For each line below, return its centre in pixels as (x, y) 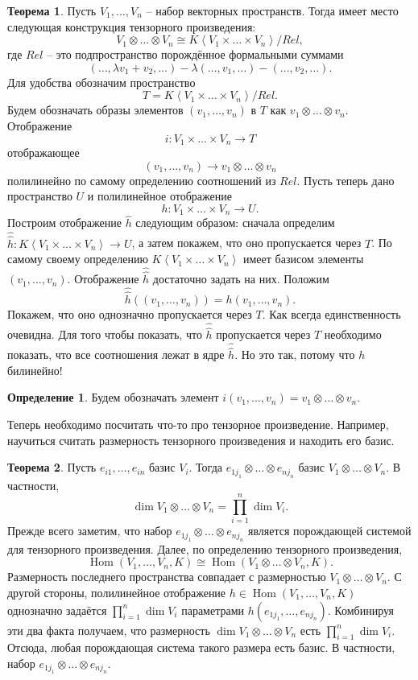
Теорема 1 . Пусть (52, 10)
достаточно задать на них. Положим (241, 279)
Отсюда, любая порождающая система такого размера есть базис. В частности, (201, 647)
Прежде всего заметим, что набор (90, 531)
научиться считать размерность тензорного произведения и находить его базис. (201, 440)
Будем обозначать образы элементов (95, 110)
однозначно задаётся (57, 610)
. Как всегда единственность (331, 314)
